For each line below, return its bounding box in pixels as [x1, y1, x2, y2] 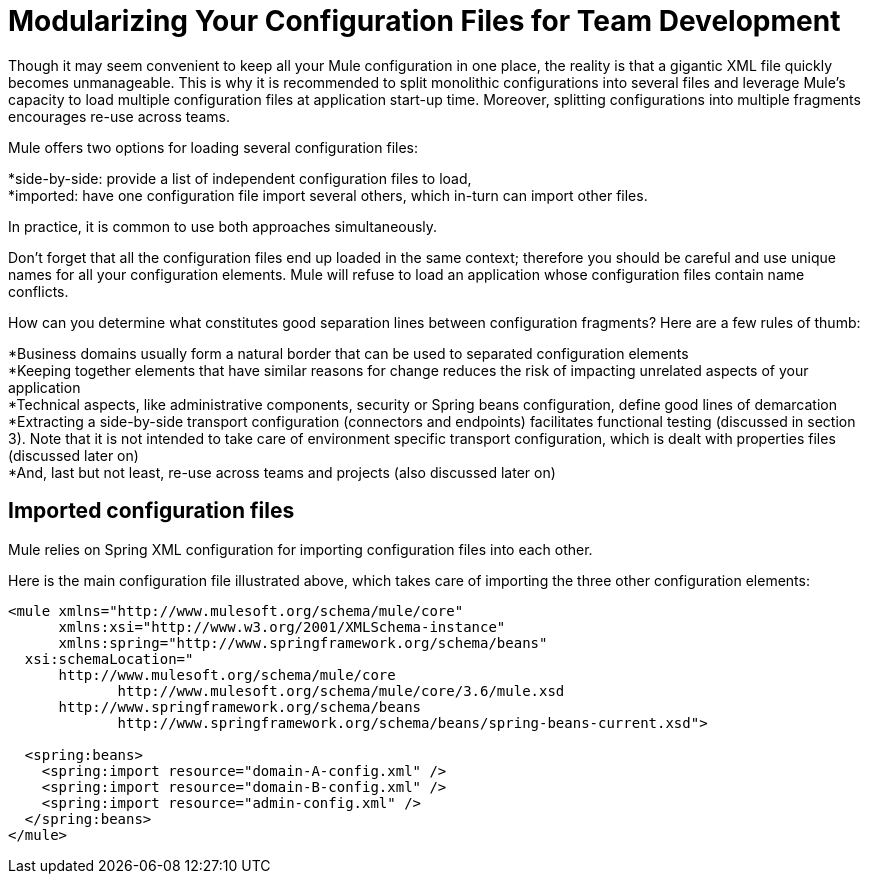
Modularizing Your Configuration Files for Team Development [8, 4, 841, 38]
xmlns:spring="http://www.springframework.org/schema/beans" [58, 634, 548, 651]
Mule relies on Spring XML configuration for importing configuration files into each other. [8, 540, 593, 558]
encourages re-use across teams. [8, 107, 231, 125]
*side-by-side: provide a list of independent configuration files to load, [8, 169, 472, 187]
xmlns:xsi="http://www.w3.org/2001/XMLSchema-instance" [58, 618, 506, 635]
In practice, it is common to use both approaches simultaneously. [8, 217, 438, 235]
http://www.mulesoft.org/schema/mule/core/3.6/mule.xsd [117, 682, 565, 699]
